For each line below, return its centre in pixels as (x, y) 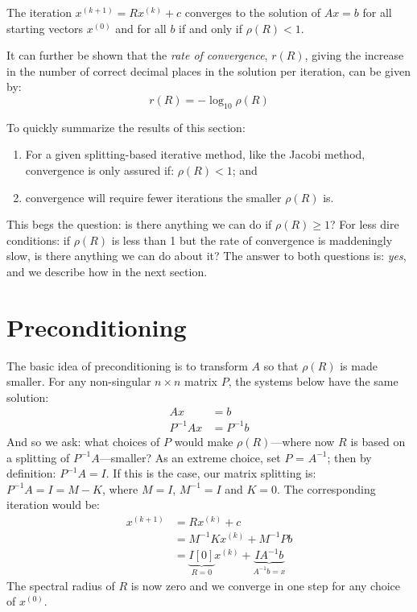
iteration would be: (53, 504)
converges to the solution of (252, 12)
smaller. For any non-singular (79, 381)
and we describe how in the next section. (107, 271)
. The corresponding (326, 488)
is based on (378, 441)
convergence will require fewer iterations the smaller (153, 197)
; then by (349, 457)
